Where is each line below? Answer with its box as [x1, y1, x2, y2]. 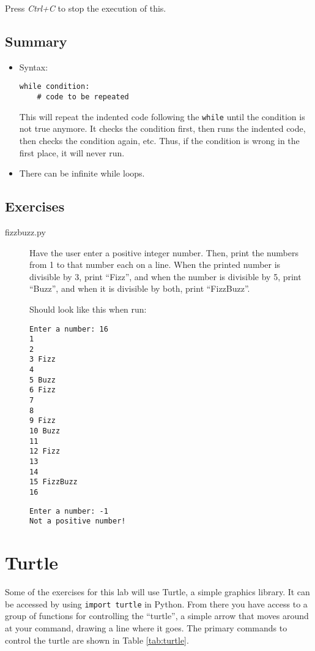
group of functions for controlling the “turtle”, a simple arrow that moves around [5, 609, 309, 622]
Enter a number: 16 [29, 324, 108, 333]
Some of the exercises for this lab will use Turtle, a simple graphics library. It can [5, 585, 310, 598]
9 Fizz [29, 416, 56, 425]
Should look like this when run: [29, 302, 147, 315]
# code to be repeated [37, 93, 129, 102]
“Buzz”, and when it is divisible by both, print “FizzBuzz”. [29, 282, 250, 295]
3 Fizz [29, 355, 56, 364]
